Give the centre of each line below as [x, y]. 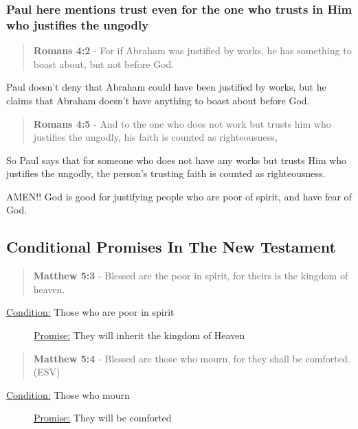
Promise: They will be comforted [103, 418]
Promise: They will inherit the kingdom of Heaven [139, 335]
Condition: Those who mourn [68, 394]
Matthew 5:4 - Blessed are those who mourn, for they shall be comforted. [192, 358]
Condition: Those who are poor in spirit [90, 312]
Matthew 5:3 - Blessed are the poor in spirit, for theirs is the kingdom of [191, 276]
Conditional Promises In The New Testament [171, 247]
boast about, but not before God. [104, 63]
